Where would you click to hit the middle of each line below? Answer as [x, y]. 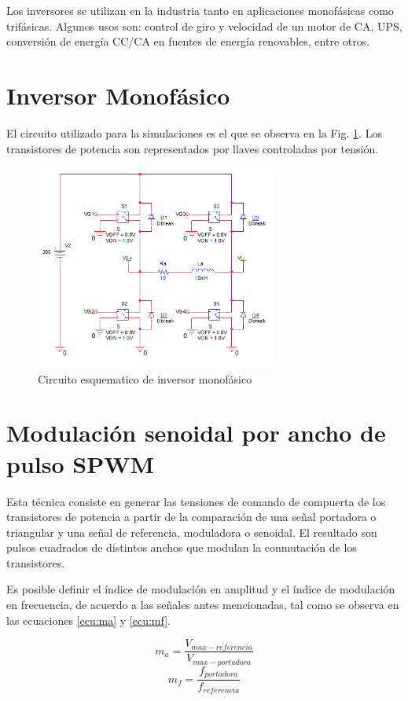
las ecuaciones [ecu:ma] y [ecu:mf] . [88, 620]
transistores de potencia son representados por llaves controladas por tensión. [193, 148]
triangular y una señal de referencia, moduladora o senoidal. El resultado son [192, 532]
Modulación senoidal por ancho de [196, 433]
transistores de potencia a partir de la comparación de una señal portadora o [191, 517]
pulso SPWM [81, 463]
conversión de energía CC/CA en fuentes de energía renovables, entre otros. [188, 41]
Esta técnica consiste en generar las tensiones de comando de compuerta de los [196, 501]
